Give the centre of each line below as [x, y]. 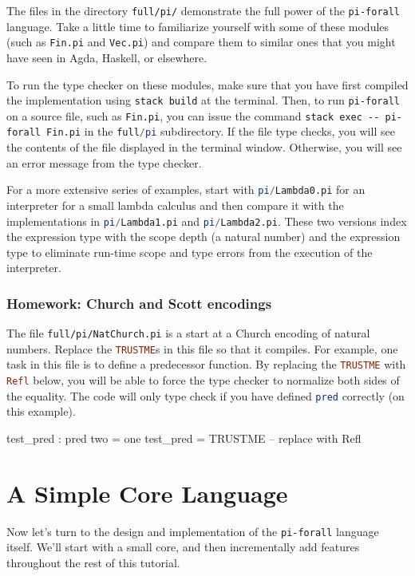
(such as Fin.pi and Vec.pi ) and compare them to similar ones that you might [201, 42]
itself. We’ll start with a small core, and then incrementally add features [183, 547]
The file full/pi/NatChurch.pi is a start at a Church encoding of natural [188, 333]
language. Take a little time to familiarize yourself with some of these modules [198, 26]
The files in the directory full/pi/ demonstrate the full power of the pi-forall [204, 10]
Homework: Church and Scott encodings [139, 303]
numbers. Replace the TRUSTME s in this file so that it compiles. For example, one [202, 348]
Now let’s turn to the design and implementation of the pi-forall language [193, 531]
